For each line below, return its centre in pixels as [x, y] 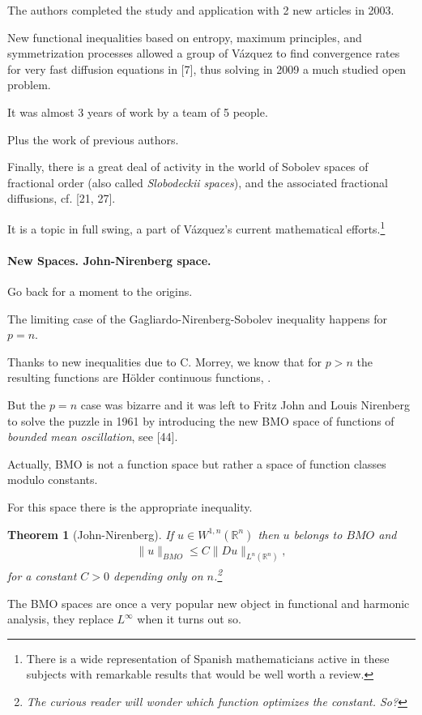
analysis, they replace [60, 619]
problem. [29, 85]
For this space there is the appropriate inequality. [130, 506]
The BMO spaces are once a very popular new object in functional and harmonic [209, 603]
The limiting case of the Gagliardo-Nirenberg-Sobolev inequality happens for [198, 318]
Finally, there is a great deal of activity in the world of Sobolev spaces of [188, 167]
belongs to [318, 534]
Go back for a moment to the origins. [100, 291]
